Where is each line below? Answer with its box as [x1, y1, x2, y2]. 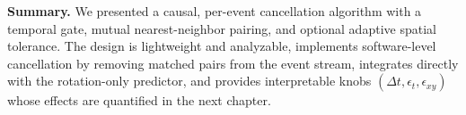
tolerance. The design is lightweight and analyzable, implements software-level [7, 37, 436, 55]
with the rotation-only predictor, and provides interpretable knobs [7, 71, 372, 90]
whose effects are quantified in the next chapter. [7, 91, 271, 110]
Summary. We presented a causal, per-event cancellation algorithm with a [7, 2, 422, 20]
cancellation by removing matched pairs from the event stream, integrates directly [7, 53, 459, 72]
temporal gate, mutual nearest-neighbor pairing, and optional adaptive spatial [7, 19, 436, 37]
